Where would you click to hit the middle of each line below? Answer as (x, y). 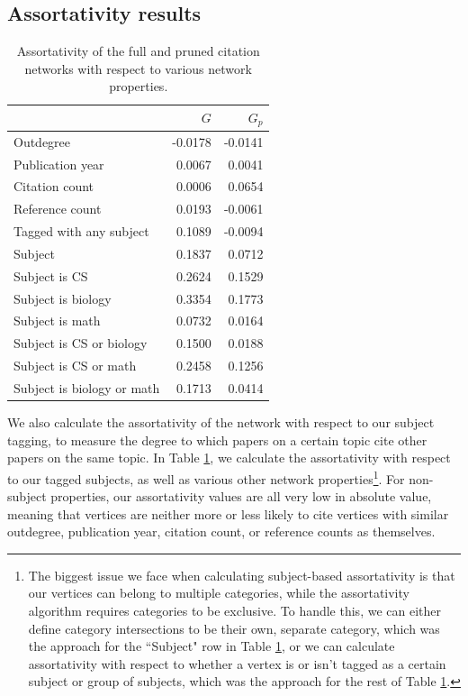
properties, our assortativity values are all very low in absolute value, (241, 496)
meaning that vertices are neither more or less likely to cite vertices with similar (228, 513)
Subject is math (57, 321)
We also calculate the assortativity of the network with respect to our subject (221, 422)
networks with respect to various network (138, 68)
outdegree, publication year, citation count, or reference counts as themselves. (221, 531)
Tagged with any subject (81, 231)
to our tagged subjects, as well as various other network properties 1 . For (206, 477)
